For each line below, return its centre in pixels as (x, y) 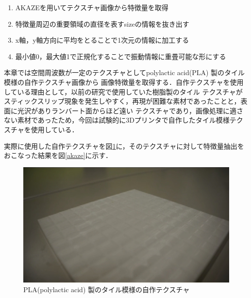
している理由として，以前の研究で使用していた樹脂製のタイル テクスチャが (123, 91)
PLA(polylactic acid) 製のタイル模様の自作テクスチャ (107, 289)
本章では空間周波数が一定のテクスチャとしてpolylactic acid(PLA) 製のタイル (125, 72)
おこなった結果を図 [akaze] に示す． (58, 155)
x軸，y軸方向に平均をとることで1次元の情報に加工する (102, 40)
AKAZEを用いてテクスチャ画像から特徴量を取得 (92, 7)
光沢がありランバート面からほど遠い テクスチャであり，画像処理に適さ (130, 110)
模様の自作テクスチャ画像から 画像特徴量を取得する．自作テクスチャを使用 (124, 82)
